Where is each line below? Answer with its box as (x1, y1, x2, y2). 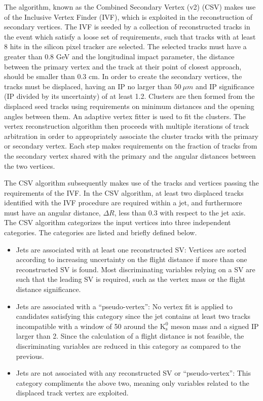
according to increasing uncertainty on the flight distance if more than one (16, 254, 247, 265)
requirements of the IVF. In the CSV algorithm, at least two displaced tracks (4, 187, 244, 198)
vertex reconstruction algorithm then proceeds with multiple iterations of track (4, 121, 249, 131)
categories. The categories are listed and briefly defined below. (4, 227, 197, 238)
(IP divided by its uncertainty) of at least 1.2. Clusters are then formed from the (4, 91, 255, 101)
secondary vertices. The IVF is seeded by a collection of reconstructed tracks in (4, 21, 250, 32)
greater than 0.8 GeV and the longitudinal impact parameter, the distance (4, 51, 235, 61)
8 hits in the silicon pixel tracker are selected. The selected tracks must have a (4, 41, 247, 52)
